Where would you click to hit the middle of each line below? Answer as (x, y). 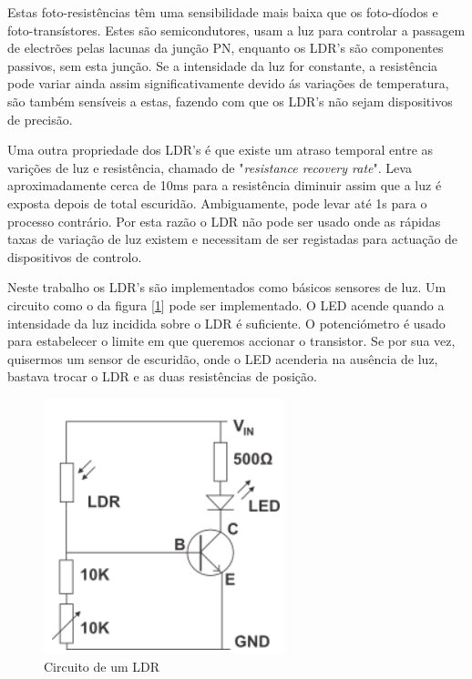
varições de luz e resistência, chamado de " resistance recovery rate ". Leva (210, 167)
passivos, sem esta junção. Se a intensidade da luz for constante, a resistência (223, 65)
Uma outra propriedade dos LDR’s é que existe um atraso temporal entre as (221, 150)
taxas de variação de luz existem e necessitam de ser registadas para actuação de (233, 239)
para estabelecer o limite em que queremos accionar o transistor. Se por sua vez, (231, 341)
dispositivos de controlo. (75, 256)
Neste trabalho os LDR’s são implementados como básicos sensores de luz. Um (227, 287)
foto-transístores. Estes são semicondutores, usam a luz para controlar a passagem (236, 30)
